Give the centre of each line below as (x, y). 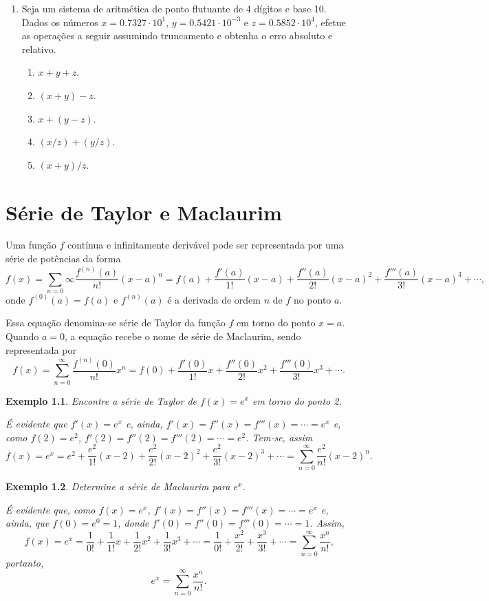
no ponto (312, 299)
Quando (22, 336)
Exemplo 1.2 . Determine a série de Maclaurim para (118, 486)
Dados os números (60, 22)
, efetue (330, 22)
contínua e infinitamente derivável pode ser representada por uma (206, 245)
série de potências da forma (63, 259)
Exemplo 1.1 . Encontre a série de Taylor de (101, 400)
